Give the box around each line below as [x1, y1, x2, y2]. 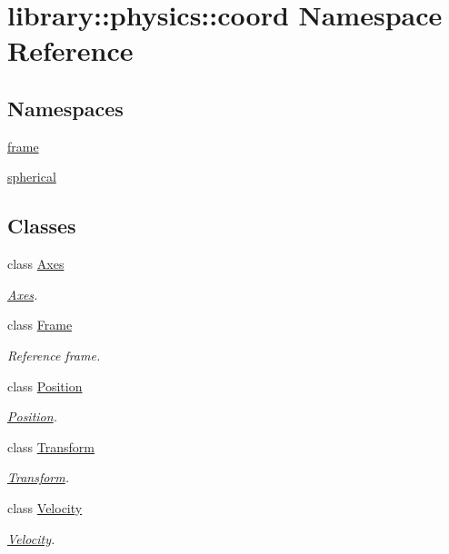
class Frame [7, 315, 73, 334]
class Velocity [7, 498, 83, 517]
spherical [7, 167, 56, 186]
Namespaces [7, 94, 124, 122]
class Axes [7, 254, 65, 273]
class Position [7, 376, 83, 395]
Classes [7, 212, 76, 240]
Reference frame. [7, 345, 101, 364]
